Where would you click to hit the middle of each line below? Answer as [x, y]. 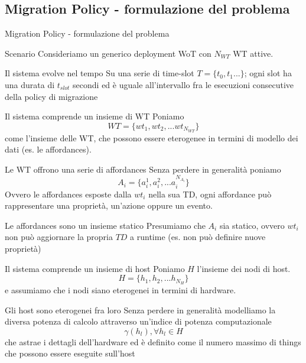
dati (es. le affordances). [48, 149]
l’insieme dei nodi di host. [244, 268]
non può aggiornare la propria [59, 237]
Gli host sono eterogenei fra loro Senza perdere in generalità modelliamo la [140, 309]
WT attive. [253, 53]
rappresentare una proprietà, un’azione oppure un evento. [109, 205]
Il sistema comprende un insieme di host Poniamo [95, 268]
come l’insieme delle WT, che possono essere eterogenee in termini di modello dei [152, 137]
